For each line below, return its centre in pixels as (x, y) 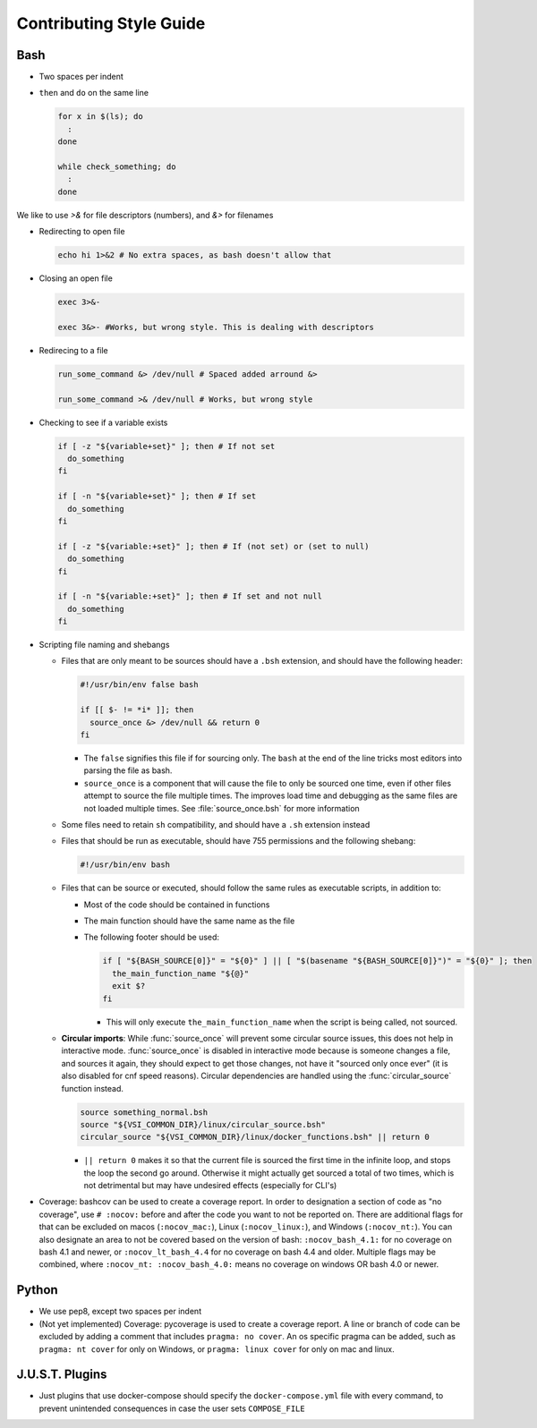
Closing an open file (76, 278)
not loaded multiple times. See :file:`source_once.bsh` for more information (222, 808)
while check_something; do (117, 167)
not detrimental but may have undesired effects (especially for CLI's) (210, 1186)
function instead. (93, 1088)
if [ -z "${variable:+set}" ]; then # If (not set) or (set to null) (213, 546)
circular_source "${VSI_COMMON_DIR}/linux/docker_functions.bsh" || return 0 (255, 1137)
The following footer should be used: (151, 937)
